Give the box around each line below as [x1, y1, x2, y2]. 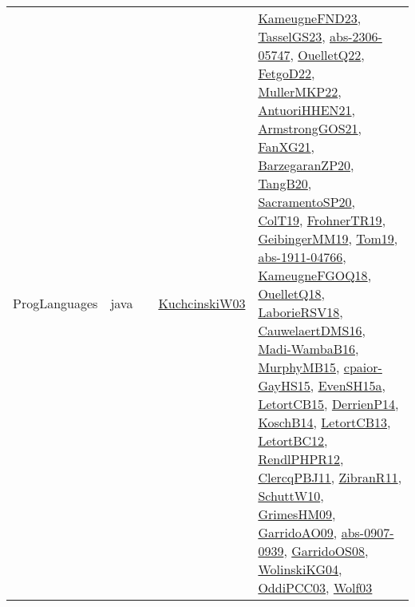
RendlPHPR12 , [258, 450, 344, 468]
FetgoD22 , [258, 64, 315, 82]
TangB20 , [258, 174, 312, 192]
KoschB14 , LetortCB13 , [258, 413, 391, 431]
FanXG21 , [258, 137, 314, 156]
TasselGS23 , [258, 27, 326, 46]
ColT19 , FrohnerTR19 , [258, 211, 386, 229]
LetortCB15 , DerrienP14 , [258, 395, 399, 413]
